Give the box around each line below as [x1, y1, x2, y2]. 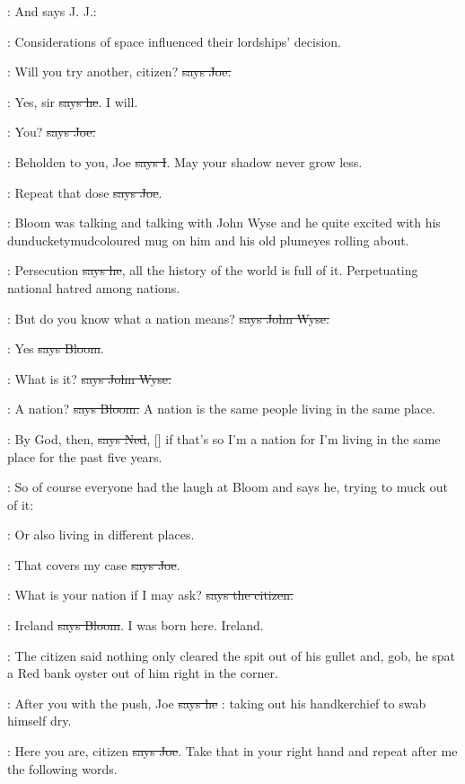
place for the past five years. [7, 447, 162, 466]
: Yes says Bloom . [7, 339, 104, 358]
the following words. [7, 759, 118, 778]
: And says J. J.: [7, 2, 97, 20]
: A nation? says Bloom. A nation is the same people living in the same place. [7, 399, 435, 418]
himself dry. [7, 711, 72, 730]
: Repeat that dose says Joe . [7, 183, 162, 201]
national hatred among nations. [7, 278, 180, 297]
